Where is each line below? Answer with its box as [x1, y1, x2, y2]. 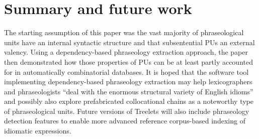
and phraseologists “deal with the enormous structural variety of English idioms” [4, 86, 253, 96]
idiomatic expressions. [4, 125, 71, 136]
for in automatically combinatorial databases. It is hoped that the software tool [4, 66, 249, 77]
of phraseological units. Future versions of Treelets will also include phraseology [4, 105, 249, 116]
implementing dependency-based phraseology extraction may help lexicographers [4, 76, 252, 87]
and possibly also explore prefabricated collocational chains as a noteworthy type [4, 96, 254, 106]
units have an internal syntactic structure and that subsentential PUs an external [4, 37, 255, 47]
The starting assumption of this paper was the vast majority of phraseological [4, 27, 244, 38]
